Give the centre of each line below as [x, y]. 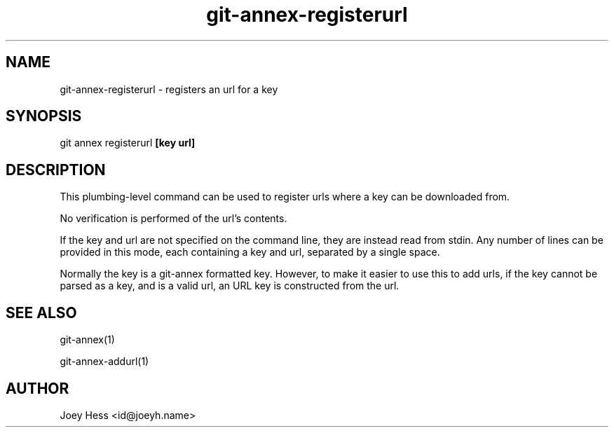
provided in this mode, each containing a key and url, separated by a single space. [250, 252]
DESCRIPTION [56, 170]
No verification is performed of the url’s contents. [173, 219]
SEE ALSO [41, 312]
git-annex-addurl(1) [104, 362]
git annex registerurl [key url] [128, 143]
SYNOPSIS [44, 116]
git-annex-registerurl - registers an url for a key [169, 89]
